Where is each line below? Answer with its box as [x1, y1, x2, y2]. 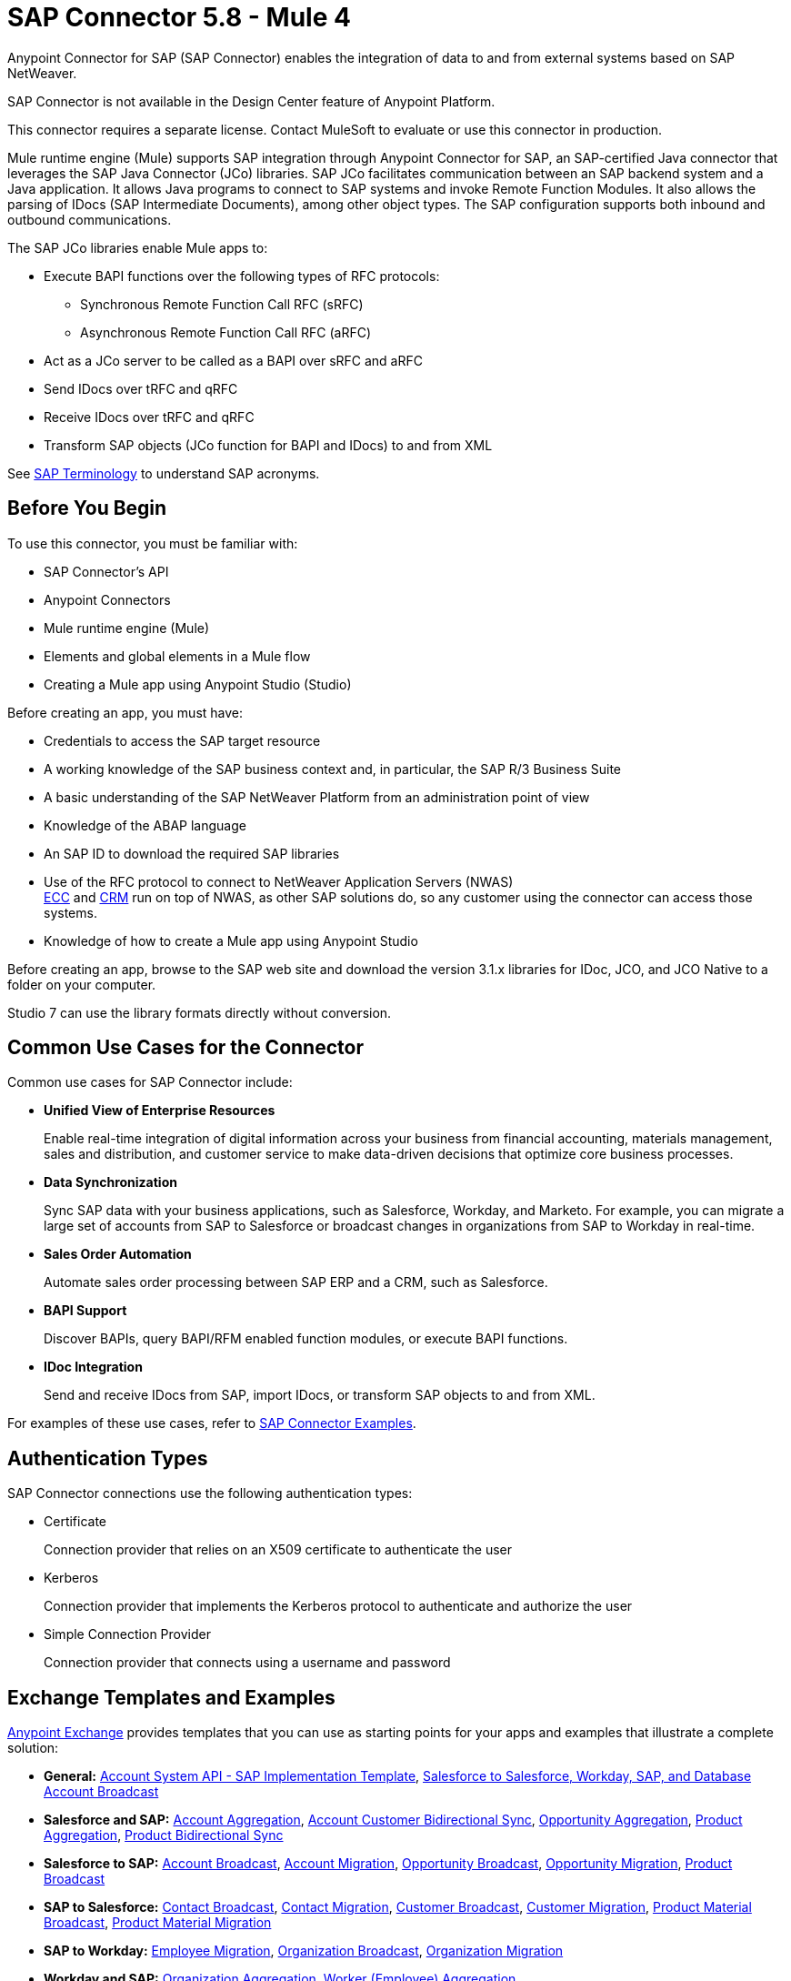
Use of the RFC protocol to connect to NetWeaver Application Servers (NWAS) [44, 873, 514, 890]
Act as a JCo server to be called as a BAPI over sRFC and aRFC [44, 352, 423, 368]
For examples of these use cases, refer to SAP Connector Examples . [7, 1415, 416, 1432]
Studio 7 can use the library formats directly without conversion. [7, 1004, 392, 1021]
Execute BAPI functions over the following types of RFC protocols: [44, 267, 440, 284]
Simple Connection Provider [44, 1626, 211, 1643]
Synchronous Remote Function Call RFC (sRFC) [80, 296, 364, 312]
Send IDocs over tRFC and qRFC [44, 380, 238, 397]
